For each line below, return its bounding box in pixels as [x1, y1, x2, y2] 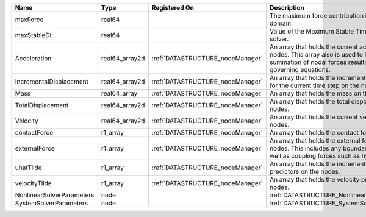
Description [269, 4, 304, 12]
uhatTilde [15, 163, 42, 172]
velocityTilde [15, 179, 52, 187]
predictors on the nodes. [269, 168, 341, 176]
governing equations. [269, 66, 331, 74]
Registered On [151, 4, 195, 12]
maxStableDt [15, 31, 52, 39]
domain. [269, 19, 293, 27]
